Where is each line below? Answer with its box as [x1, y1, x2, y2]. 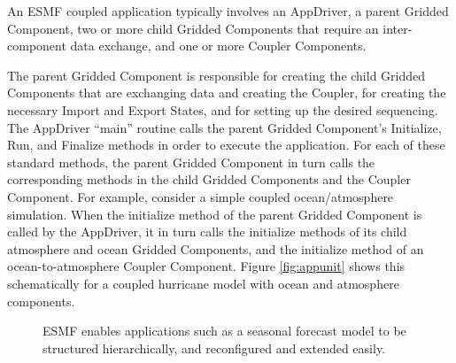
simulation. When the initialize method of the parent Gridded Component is [7, 205, 422, 223]
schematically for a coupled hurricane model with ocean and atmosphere [7, 274, 399, 292]
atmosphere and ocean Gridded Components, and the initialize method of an [7, 239, 424, 258]
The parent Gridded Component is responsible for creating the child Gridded [7, 66, 426, 84]
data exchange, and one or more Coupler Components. [70, 36, 367, 55]
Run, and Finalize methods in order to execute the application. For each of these [7, 135, 445, 154]
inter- [383, 19, 413, 37]
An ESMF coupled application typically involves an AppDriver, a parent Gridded [7, 2, 449, 19]
